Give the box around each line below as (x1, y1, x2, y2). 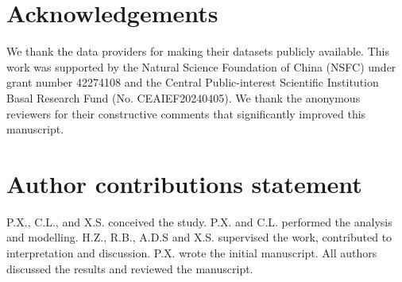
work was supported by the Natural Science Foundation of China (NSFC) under (6, 58, 396, 75)
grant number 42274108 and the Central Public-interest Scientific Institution (6, 74, 379, 91)
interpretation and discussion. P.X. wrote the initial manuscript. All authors (6, 245, 377, 261)
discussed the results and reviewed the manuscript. (6, 260, 253, 276)
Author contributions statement (6, 167, 362, 199)
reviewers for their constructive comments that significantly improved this (6, 105, 366, 122)
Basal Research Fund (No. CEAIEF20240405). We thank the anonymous (6, 89, 361, 106)
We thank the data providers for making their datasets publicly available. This (6, 43, 389, 60)
